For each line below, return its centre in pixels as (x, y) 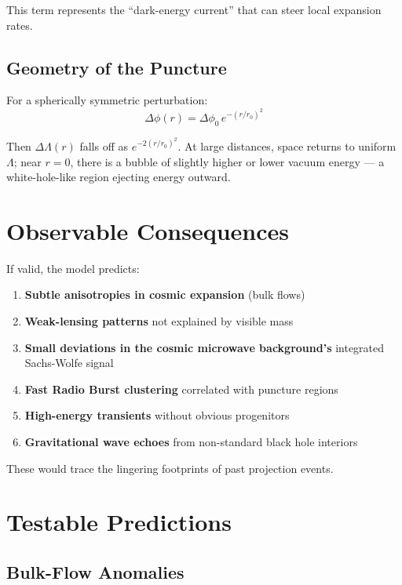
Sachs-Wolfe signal (69, 363)
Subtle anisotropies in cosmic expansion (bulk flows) (165, 294)
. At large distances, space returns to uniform (287, 145)
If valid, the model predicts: (73, 268)
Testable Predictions (119, 522)
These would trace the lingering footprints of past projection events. (170, 468)
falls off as (104, 145)
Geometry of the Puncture (117, 67)
